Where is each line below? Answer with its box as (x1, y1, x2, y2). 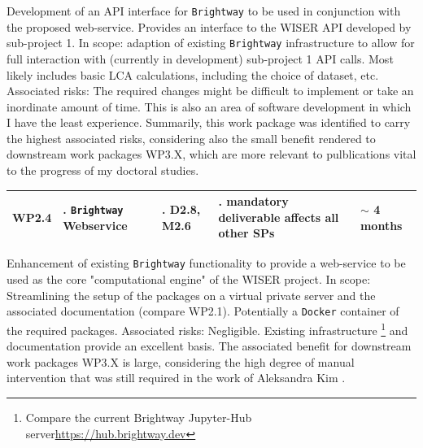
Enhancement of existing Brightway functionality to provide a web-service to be (7, 254, 406, 272)
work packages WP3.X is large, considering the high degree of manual (7, 353, 355, 370)
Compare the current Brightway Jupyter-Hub (25, 408, 252, 425)
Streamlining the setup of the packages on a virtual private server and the (7, 286, 376, 303)
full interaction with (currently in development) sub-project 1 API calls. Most (7, 50, 394, 67)
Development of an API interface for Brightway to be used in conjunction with (7, 2, 401, 19)
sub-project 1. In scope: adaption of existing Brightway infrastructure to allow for (7, 34, 415, 51)
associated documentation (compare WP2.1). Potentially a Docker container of (7, 302, 399, 320)
